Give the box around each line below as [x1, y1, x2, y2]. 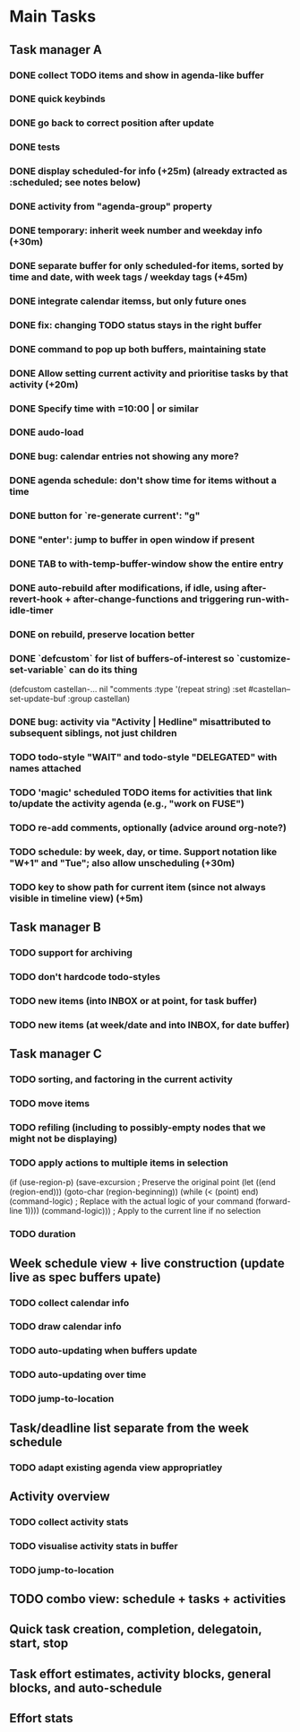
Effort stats [9, 1710, 73, 1727]
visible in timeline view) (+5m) [9, 892, 143, 905]
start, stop [9, 1636, 69, 1651]
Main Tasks [9, 6, 97, 27]
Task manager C [9, 1046, 103, 1061]
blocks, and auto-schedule [9, 1680, 163, 1695]
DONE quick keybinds [9, 92, 106, 105]
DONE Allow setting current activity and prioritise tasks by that [9, 367, 288, 379]
